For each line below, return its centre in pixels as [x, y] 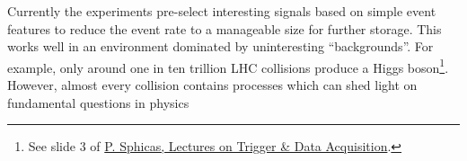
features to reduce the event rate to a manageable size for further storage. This [225, 28]
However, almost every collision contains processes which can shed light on [212, 85]
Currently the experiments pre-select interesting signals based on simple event [222, 11]
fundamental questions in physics [98, 102]
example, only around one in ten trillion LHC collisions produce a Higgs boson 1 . [228, 66]
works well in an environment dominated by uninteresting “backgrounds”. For [220, 46]
